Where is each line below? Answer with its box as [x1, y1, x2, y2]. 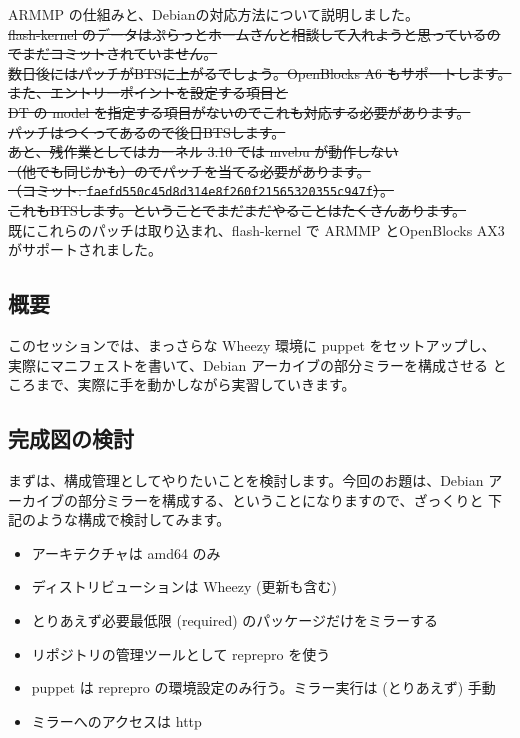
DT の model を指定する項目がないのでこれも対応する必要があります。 [8, 101, 471, 122]
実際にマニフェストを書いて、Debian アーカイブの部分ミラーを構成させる [8, 354, 489, 375]
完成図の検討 [8, 423, 134, 454]
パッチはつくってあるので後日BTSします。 [8, 121, 286, 142]
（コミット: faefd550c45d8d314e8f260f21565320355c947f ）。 [8, 180, 394, 201]
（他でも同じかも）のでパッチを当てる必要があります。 [8, 160, 371, 181]
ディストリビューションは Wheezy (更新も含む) [31, 576, 337, 597]
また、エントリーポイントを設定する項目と [8, 82, 288, 103]
